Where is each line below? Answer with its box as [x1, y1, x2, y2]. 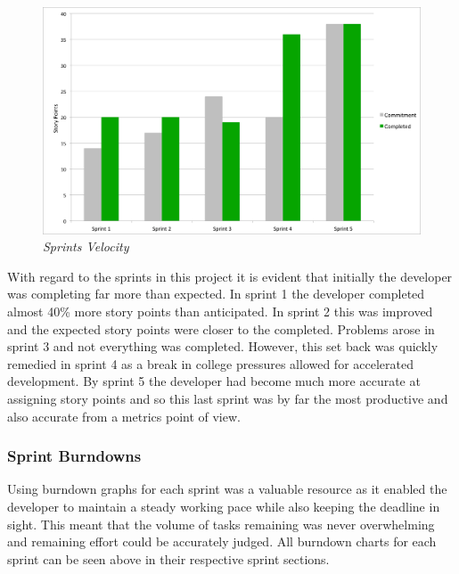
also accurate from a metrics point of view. [7, 406, 241, 425]
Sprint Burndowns [7, 445, 142, 467]
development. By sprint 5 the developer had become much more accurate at [7, 372, 421, 390]
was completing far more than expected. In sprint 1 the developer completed [7, 284, 425, 303]
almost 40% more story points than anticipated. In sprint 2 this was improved [7, 302, 433, 321]
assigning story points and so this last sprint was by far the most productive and [7, 389, 448, 407]
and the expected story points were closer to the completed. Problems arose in [7, 319, 435, 338]
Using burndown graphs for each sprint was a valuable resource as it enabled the [7, 480, 447, 498]
